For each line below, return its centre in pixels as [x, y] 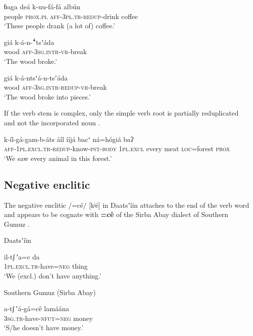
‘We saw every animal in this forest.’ [58, 158]
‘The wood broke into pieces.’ [47, 96]
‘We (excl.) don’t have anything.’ [53, 276]
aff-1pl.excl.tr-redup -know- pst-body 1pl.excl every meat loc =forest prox [117, 148]
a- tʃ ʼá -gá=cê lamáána [37, 308]
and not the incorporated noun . [52, 122]
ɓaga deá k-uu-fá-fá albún [42, 6]
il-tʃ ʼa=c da [22, 256]
